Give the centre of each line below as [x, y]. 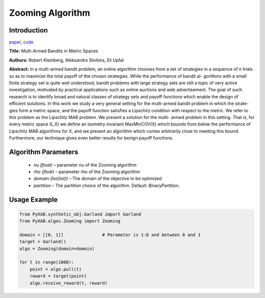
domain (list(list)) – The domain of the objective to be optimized [98, 179]
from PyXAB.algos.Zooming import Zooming [70, 221]
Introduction [28, 30]
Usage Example [33, 199]
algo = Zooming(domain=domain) [57, 249]
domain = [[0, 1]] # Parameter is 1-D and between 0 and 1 [110, 235]
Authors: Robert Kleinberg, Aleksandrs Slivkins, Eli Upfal [66, 60]
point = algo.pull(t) [56, 269]
